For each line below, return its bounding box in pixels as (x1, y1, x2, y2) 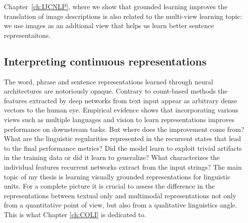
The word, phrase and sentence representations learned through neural (4, 76, 213, 86)
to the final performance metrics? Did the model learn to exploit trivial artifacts (4, 143, 242, 153)
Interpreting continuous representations (4, 53, 207, 68)
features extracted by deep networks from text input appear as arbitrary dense (4, 95, 237, 105)
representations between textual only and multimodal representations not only (4, 190, 236, 200)
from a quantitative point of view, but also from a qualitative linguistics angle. (4, 200, 237, 210)
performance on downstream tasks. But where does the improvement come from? (4, 124, 245, 134)
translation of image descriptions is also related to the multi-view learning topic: (4, 11, 242, 21)
